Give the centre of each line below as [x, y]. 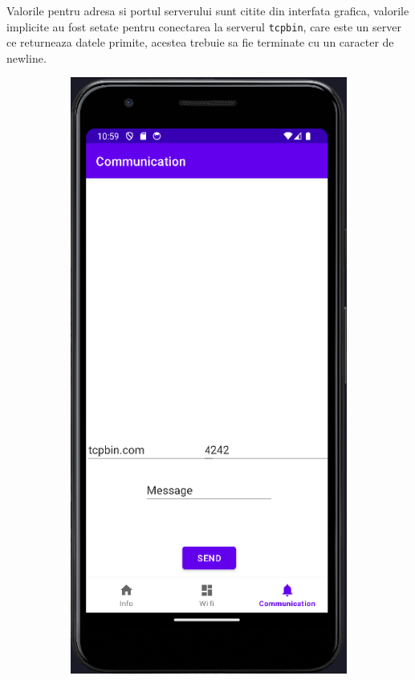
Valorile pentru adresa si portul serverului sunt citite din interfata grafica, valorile [208, 10]
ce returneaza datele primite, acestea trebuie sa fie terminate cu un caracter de [200, 42]
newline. [26, 57]
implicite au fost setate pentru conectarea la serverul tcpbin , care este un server [204, 26]
